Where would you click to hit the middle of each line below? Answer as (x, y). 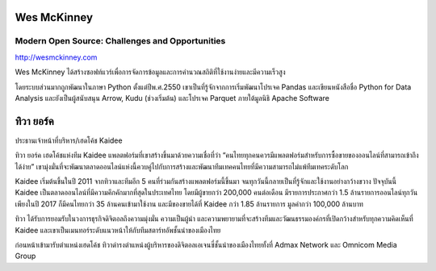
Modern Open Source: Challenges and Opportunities (120, 41)
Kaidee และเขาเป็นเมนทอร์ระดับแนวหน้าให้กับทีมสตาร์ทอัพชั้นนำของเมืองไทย (118, 230)
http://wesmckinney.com (56, 57)
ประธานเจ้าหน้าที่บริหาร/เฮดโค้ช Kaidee (69, 140)
